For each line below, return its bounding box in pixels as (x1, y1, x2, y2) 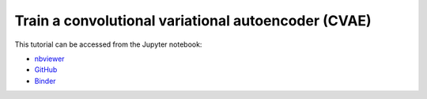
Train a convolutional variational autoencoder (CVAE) (14, 12, 372, 29)
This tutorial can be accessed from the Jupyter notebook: (14, 40, 202, 49)
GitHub (34, 65, 58, 74)
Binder (34, 76, 56, 86)
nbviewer (34, 54, 65, 63)
